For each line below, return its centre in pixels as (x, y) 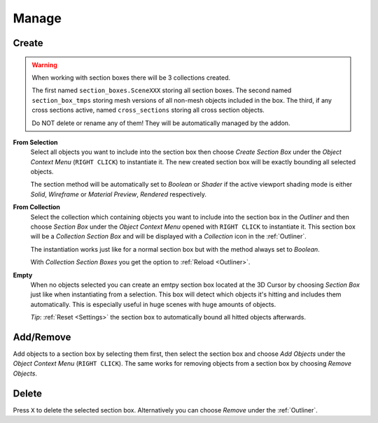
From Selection (36, 142)
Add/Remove (42, 337)
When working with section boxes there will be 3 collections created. (131, 78)
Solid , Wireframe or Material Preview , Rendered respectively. (118, 194)
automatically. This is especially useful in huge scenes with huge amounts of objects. (153, 304)
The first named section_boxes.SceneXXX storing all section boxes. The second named (162, 90)
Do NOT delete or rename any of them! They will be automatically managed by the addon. (161, 123)
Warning (44, 65)
